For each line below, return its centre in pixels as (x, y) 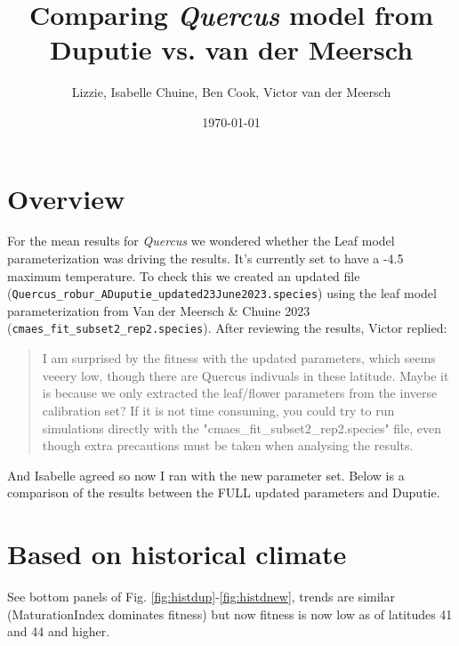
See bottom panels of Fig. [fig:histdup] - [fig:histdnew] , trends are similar (201, 596)
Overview (66, 198)
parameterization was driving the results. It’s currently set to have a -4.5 (205, 258)
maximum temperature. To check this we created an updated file (184, 275)
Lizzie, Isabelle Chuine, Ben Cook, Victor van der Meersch (231, 92)
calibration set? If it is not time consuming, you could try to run (218, 410)
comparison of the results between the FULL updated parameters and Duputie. (224, 493)
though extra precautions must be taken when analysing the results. (228, 445)
